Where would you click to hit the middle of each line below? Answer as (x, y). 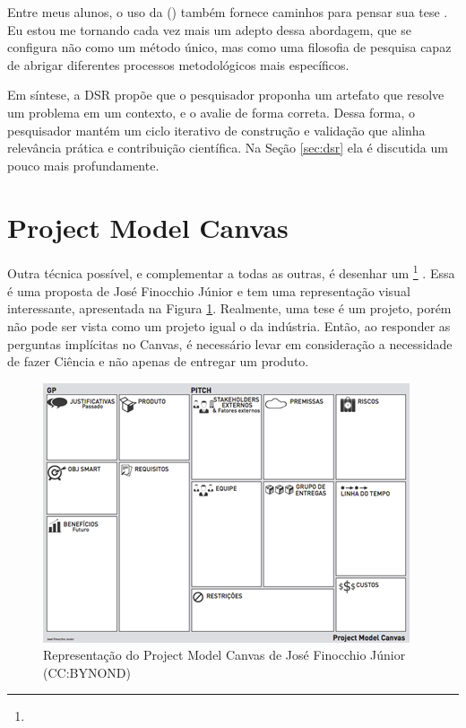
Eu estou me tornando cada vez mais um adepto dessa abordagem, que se (209, 29)
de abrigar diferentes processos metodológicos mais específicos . (178, 64)
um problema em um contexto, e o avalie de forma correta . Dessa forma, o (211, 112)
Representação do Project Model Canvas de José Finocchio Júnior (224, 655)
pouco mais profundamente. (83, 165)
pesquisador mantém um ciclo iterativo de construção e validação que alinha (216, 130)
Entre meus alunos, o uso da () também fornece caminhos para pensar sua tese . (228, 12)
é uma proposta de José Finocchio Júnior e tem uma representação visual (209, 290)
